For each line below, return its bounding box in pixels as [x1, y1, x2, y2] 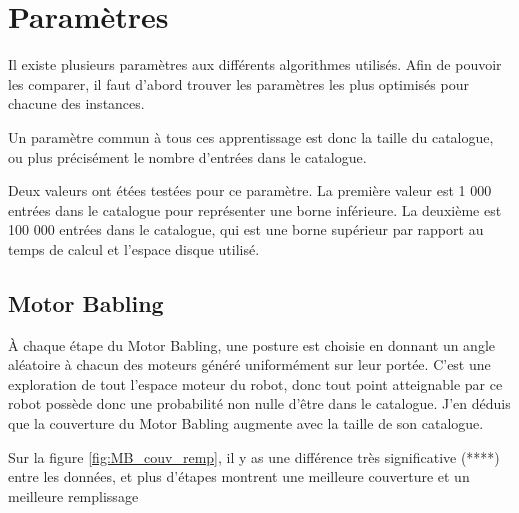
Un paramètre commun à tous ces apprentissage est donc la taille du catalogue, [8, 126, 494, 147]
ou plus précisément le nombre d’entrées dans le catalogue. [8, 146, 367, 167]
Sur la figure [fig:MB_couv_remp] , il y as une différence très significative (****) [8, 446, 500, 467]
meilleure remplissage [8, 485, 139, 506]
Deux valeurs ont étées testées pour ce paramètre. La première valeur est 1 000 [8, 180, 492, 201]
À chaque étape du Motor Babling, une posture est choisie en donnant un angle [8, 334, 496, 355]
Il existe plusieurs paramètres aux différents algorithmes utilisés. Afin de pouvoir [8, 54, 502, 75]
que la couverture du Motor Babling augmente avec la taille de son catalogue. [8, 413, 484, 434]
